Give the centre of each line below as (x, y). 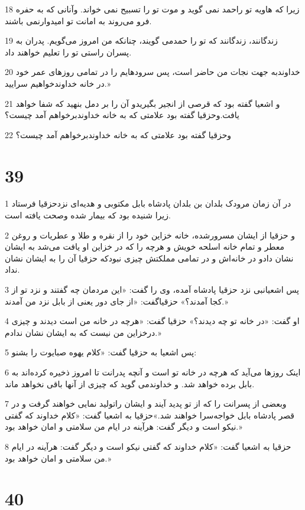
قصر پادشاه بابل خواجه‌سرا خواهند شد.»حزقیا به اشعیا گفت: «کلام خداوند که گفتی (150, 415)
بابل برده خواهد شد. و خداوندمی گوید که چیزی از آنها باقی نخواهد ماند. (130, 383)
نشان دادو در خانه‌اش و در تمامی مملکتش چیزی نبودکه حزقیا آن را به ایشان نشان (149, 258)
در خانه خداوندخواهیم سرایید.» (58, 83)
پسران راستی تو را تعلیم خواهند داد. (68, 52)
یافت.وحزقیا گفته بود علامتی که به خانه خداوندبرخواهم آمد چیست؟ (122, 115)
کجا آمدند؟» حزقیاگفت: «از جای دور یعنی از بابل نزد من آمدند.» (116, 301)
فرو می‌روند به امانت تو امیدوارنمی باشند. (78, 20)
